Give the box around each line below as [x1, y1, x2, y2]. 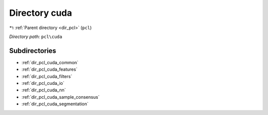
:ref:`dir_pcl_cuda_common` [21, 59, 79, 65]
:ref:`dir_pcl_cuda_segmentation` [21, 101, 89, 107]
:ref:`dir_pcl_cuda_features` [21, 67, 78, 73]
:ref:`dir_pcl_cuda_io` [21, 80, 65, 86]
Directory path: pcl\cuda [9, 34, 63, 39]
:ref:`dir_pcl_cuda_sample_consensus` [21, 94, 100, 100]
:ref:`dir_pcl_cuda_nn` [21, 87, 67, 93]
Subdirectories [9, 46, 57, 55]
